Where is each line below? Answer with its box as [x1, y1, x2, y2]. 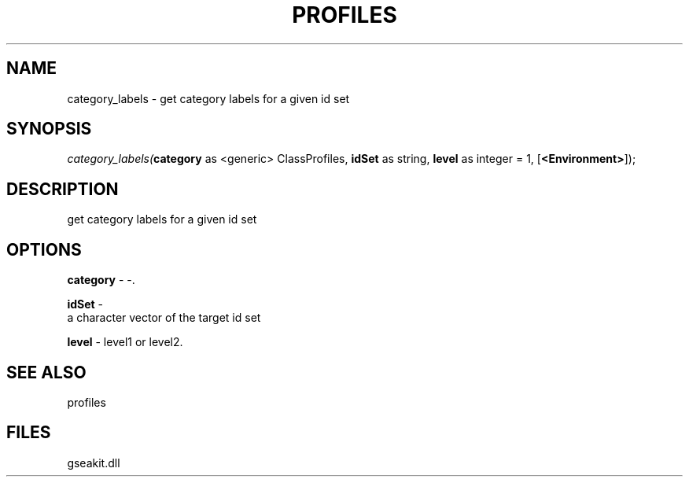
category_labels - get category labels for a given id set [67, 91, 350, 105]
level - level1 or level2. [67, 335, 183, 349]
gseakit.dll [67, 455, 120, 470]
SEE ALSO [6, 362, 87, 382]
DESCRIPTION [6, 179, 119, 199]
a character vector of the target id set [67, 311, 261, 325]
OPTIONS [6, 239, 82, 260]
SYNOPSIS [6, 119, 92, 139]
